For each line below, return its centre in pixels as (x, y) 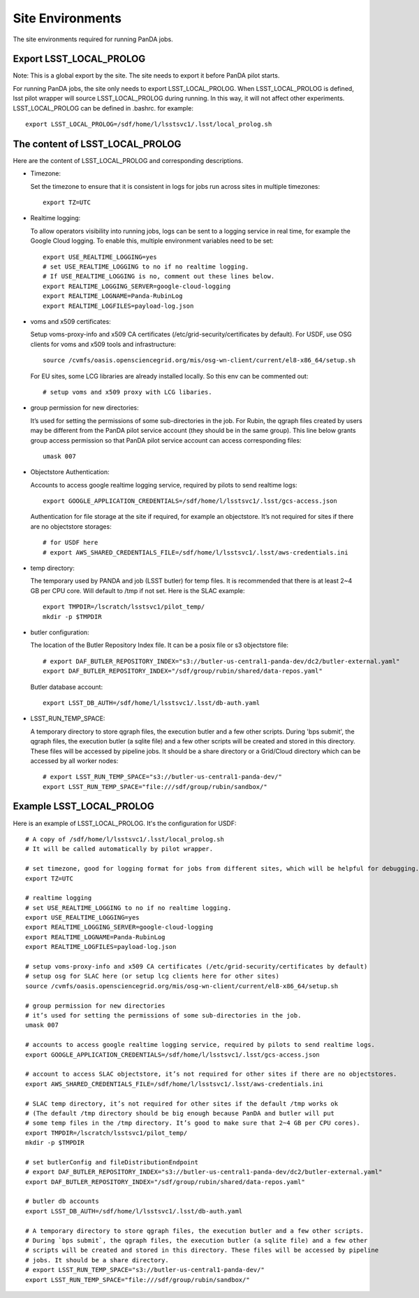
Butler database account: (67, 687)
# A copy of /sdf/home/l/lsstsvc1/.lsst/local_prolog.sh (125, 839)
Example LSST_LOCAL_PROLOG (83, 807)
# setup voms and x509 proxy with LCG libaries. (127, 392)
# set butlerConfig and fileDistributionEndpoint (112, 1162)
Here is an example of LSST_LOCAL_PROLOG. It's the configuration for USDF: (125, 823)
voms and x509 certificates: (71, 321)
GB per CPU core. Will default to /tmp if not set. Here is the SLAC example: (138, 590)
